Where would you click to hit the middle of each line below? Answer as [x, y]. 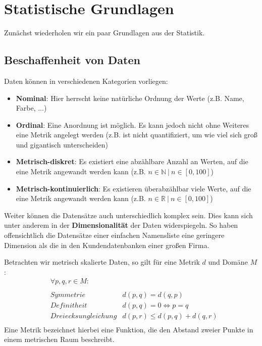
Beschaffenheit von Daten [72, 60]
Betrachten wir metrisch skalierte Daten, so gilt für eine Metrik [102, 262]
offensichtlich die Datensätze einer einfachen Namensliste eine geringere [114, 235]
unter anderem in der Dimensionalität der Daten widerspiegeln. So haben [121, 225]
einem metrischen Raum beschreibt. [59, 339]
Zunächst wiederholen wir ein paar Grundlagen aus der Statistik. [104, 33]
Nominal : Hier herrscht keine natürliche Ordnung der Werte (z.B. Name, [130, 98]
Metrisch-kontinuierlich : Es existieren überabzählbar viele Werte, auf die [134, 188]
